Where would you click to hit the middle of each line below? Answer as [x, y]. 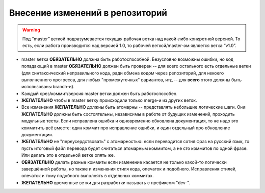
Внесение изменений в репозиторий [88, 13]
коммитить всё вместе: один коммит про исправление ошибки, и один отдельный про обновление [126, 128]
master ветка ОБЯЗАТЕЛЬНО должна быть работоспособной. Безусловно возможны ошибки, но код [127, 59]
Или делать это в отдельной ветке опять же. [68, 155]
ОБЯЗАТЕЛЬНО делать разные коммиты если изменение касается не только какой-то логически [124, 162]
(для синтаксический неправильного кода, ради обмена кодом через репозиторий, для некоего [123, 73]
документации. [37, 135]
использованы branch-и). [48, 87]
